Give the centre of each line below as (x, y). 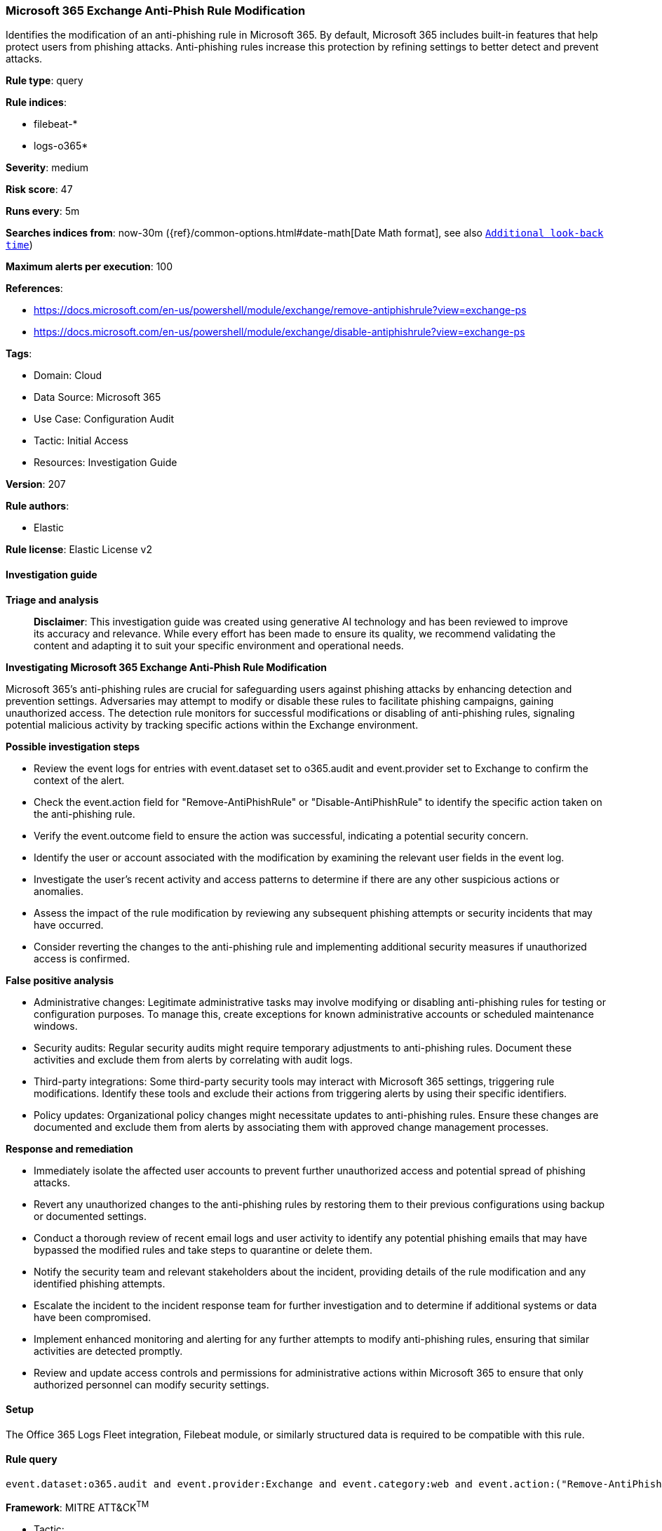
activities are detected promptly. (108, 1351)
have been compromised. (93, 1317)
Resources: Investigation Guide (106, 463)
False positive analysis (60, 980)
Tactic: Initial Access (81, 441)
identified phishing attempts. (100, 1283)
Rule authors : (38, 506)
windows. (56, 1026)
